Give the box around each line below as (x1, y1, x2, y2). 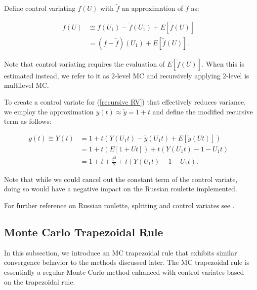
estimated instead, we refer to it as (4, 70, 109, 80)
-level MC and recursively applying (115, 70, 220, 80)
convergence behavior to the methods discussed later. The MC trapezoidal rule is (4, 257, 250, 267)
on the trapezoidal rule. (4, 276, 75, 287)
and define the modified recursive (152, 106, 253, 116)
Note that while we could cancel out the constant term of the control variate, (4, 174, 238, 184)
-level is (226, 70, 249, 80)
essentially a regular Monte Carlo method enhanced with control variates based (4, 267, 244, 277)
